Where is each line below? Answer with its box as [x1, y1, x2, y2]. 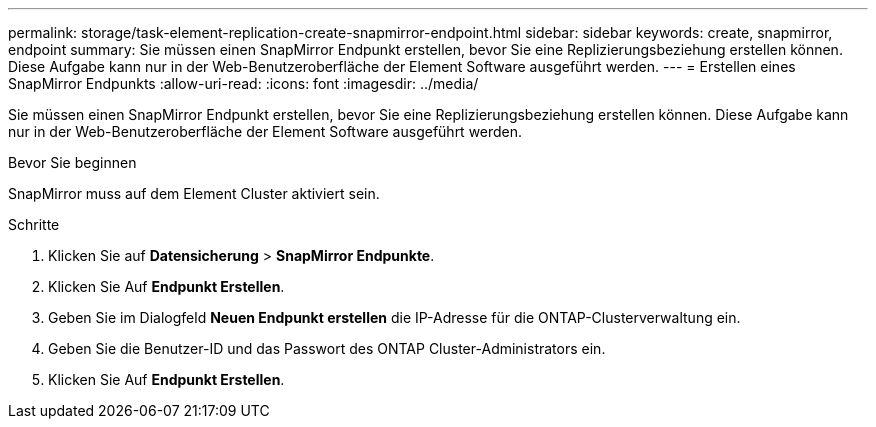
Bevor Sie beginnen [8, 154, 137, 171]
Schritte [8, 216, 60, 233]
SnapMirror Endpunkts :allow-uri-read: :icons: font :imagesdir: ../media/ [8, 75, 479, 92]
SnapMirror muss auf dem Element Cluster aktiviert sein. [8, 185, 380, 202]
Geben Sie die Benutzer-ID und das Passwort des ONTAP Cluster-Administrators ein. [48, 340, 606, 357]
